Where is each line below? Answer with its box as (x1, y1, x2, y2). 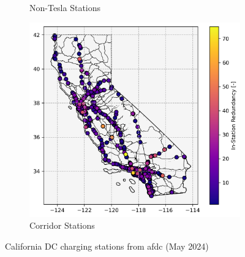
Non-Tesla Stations (29, 1, 101, 14)
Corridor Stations (29, 219, 95, 232)
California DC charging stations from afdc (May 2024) (5, 239, 209, 252)
